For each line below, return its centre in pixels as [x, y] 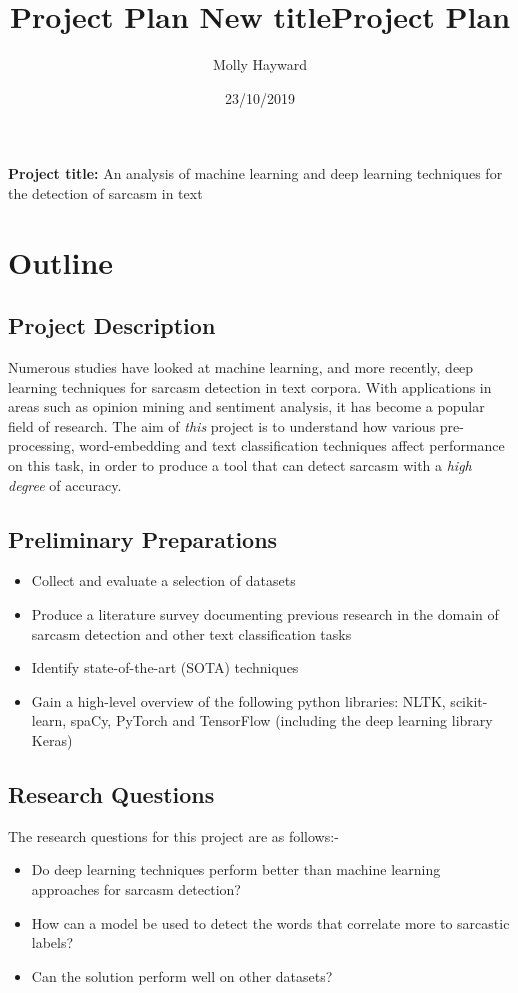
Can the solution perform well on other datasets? [182, 975]
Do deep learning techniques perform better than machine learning [236, 869]
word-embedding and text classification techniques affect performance [292, 445]
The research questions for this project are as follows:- [173, 835]
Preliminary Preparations [143, 538]
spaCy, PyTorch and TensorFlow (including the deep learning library [281, 720]
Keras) [52, 740]
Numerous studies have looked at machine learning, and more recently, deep [241, 367]
